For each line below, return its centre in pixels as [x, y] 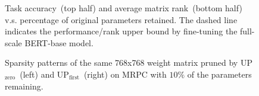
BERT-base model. [59, 42]
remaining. [24, 86]
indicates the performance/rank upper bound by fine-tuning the [121, 31]
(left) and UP [44, 74]
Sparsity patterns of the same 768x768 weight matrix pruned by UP [129, 63]
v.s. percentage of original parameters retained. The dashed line [121, 19]
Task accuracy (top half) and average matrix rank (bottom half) [124, 8]
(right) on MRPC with [125, 74]
